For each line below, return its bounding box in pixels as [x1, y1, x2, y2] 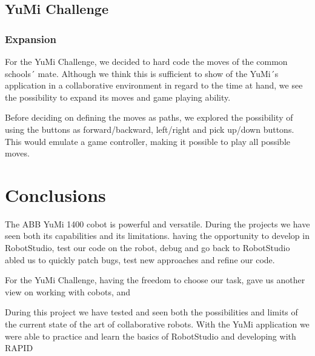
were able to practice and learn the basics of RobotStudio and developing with [5, 329, 296, 342]
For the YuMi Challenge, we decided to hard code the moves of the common [5, 55, 288, 67]
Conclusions [5, 182, 106, 207]
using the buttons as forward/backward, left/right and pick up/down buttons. [5, 123, 294, 135]
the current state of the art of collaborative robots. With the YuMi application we [5, 318, 310, 331]
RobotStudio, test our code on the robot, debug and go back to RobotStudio [5, 241, 290, 254]
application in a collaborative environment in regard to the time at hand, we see [5, 79, 303, 92]
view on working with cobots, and [5, 285, 131, 298]
